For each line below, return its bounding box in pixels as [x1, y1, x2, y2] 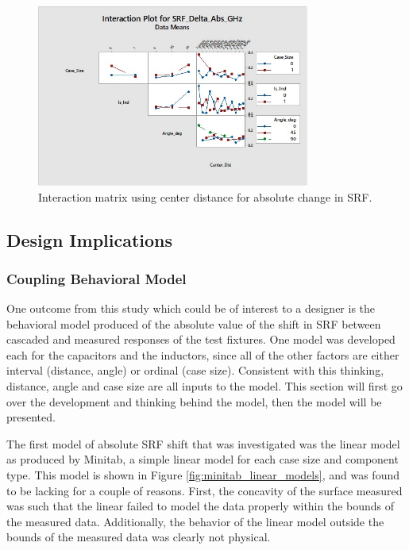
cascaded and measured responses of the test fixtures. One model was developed [6, 331, 395, 348]
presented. [6, 409, 56, 425]
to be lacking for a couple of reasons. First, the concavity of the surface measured [6, 482, 403, 498]
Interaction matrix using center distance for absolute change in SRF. [38, 188, 372, 205]
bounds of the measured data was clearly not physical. [6, 529, 271, 545]
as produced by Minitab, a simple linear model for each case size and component [6, 451, 399, 467]
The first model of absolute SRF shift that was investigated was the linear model [6, 435, 400, 452]
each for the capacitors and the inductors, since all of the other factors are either [6, 346, 399, 363]
